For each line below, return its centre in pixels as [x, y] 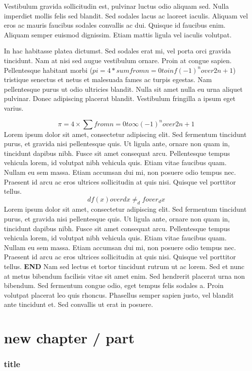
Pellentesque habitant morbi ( [48, 70]
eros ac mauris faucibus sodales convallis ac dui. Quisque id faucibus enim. [115, 25]
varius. [14, 108]
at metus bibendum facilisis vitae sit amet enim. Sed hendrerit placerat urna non [125, 276]
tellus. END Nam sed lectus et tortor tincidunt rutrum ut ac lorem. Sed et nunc [124, 266]
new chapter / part [69, 338]
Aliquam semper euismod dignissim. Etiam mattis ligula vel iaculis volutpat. [118, 34]
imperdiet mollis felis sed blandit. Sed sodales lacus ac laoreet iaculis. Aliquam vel [126, 15]
